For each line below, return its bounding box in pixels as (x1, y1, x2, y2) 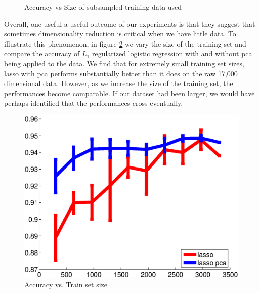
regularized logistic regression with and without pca (92, 48, 252, 59)
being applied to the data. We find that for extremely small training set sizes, (4, 58, 244, 68)
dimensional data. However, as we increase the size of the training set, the (4, 78, 233, 89)
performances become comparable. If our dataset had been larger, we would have (4, 88, 255, 98)
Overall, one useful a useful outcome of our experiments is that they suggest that (4, 18, 255, 29)
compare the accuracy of (4, 48, 80, 59)
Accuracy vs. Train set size (24, 279, 107, 290)
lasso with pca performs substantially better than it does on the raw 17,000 (4, 68, 238, 78)
